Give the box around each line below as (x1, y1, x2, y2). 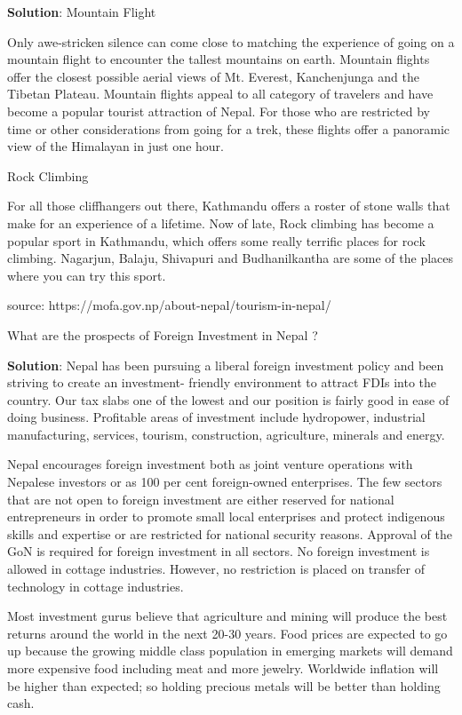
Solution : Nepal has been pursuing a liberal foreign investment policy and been (7, 355, 444, 374)
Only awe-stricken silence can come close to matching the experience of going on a (7, 32, 455, 51)
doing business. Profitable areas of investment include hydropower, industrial (7, 408, 426, 426)
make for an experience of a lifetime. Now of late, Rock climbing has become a (7, 213, 434, 232)
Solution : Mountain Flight (7, 3, 156, 20)
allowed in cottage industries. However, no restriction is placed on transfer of (7, 560, 425, 578)
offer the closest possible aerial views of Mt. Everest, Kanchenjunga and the (7, 67, 419, 85)
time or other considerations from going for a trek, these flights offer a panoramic (7, 119, 450, 138)
